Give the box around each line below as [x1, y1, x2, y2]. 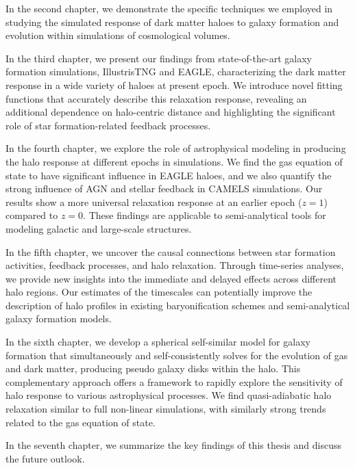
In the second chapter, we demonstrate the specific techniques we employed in [5, 1, 333, 15]
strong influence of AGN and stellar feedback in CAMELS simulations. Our [5, 181, 323, 196]
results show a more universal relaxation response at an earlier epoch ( [5, 194, 302, 209]
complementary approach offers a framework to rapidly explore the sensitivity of [5, 374, 343, 389]
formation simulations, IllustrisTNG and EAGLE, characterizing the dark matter [5, 64, 346, 79]
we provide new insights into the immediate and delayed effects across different [5, 271, 337, 285]
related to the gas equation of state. [5, 415, 156, 429]
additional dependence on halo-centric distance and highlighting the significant [5, 105, 336, 119]
